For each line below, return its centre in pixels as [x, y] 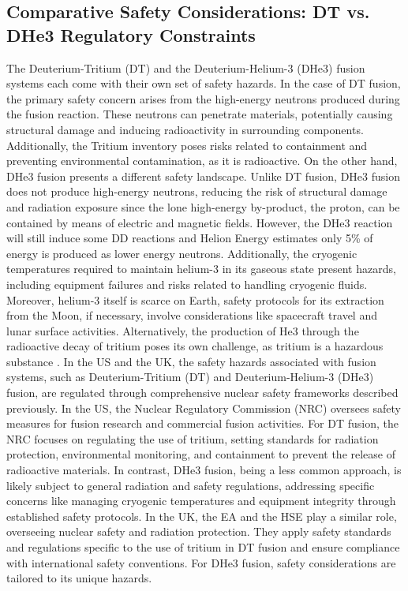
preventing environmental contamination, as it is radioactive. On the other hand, [202, 161]
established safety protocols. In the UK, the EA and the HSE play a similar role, [202, 516]
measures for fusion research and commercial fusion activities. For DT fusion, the [202, 423]
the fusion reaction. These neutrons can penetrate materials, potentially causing [200, 114]
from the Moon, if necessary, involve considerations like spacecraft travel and [192, 315]
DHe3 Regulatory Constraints [131, 34]
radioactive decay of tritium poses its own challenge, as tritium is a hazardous [195, 346]
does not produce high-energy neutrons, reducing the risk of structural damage [197, 191]
